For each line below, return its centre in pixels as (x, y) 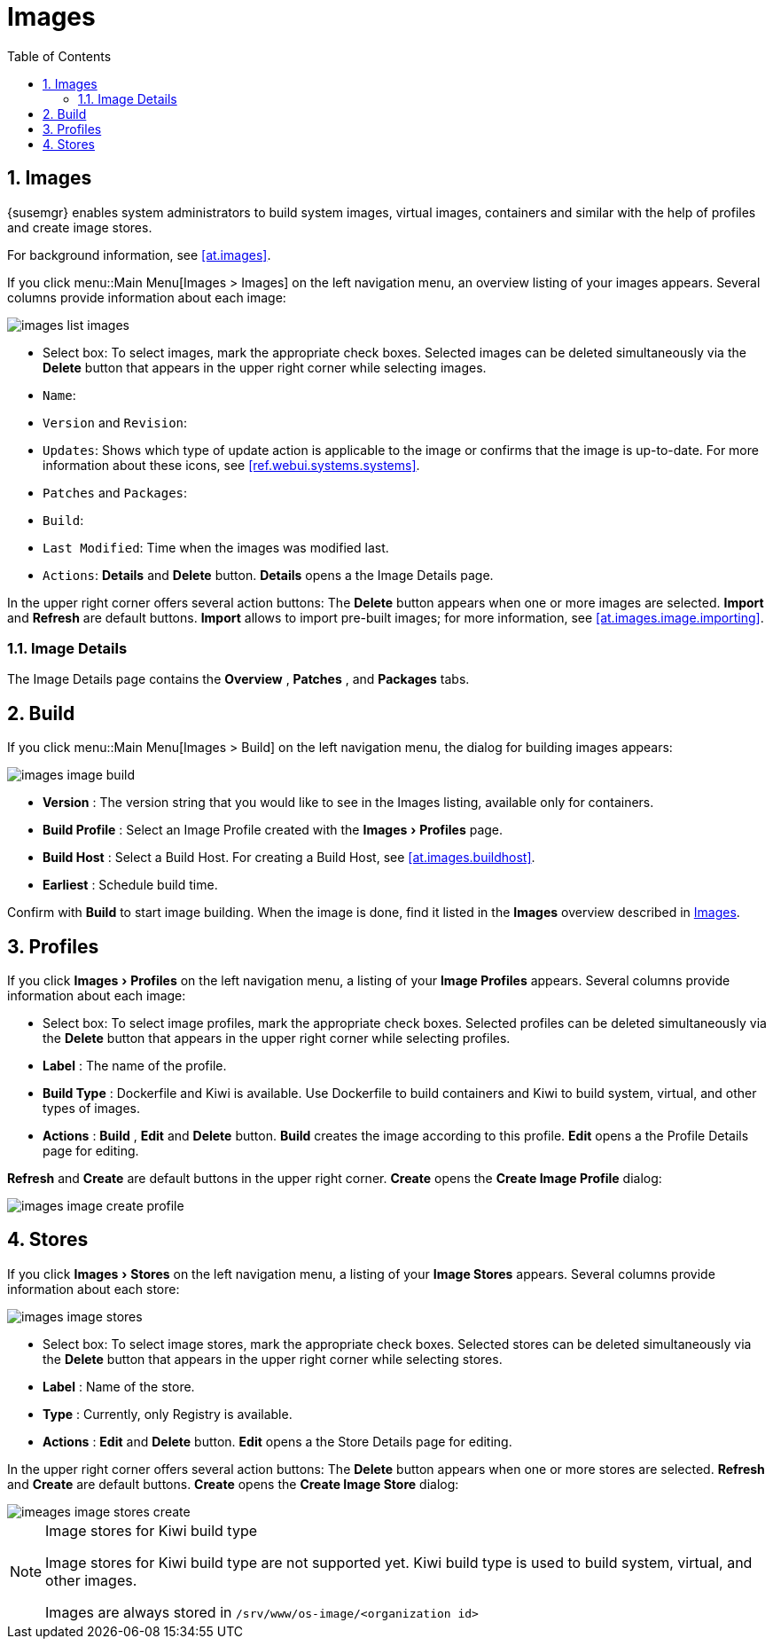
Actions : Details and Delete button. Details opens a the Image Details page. (268, 575)
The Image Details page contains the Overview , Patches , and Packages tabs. (238, 679)
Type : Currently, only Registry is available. (168, 1414)
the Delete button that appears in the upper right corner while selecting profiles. (277, 1039)
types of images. (91, 1109)
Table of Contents (59, 56)
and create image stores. (80, 227)
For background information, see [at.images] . (139, 255)
